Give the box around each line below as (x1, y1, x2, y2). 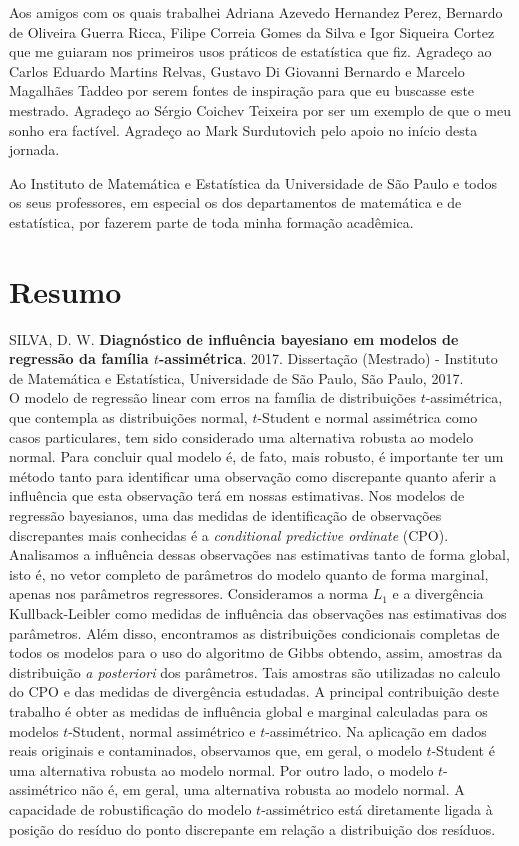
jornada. (9, 139, 60, 160)
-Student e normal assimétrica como (257, 407, 478, 428)
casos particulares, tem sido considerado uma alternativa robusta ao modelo (9, 426, 474, 447)
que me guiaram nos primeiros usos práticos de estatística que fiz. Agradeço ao (9, 41, 492, 62)
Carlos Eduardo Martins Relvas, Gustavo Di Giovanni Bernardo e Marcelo (9, 60, 465, 81)
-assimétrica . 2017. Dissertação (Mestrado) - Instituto (158, 348, 498, 369)
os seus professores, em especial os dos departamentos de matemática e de (9, 192, 462, 213)
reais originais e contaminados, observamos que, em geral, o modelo (9, 740, 422, 761)
